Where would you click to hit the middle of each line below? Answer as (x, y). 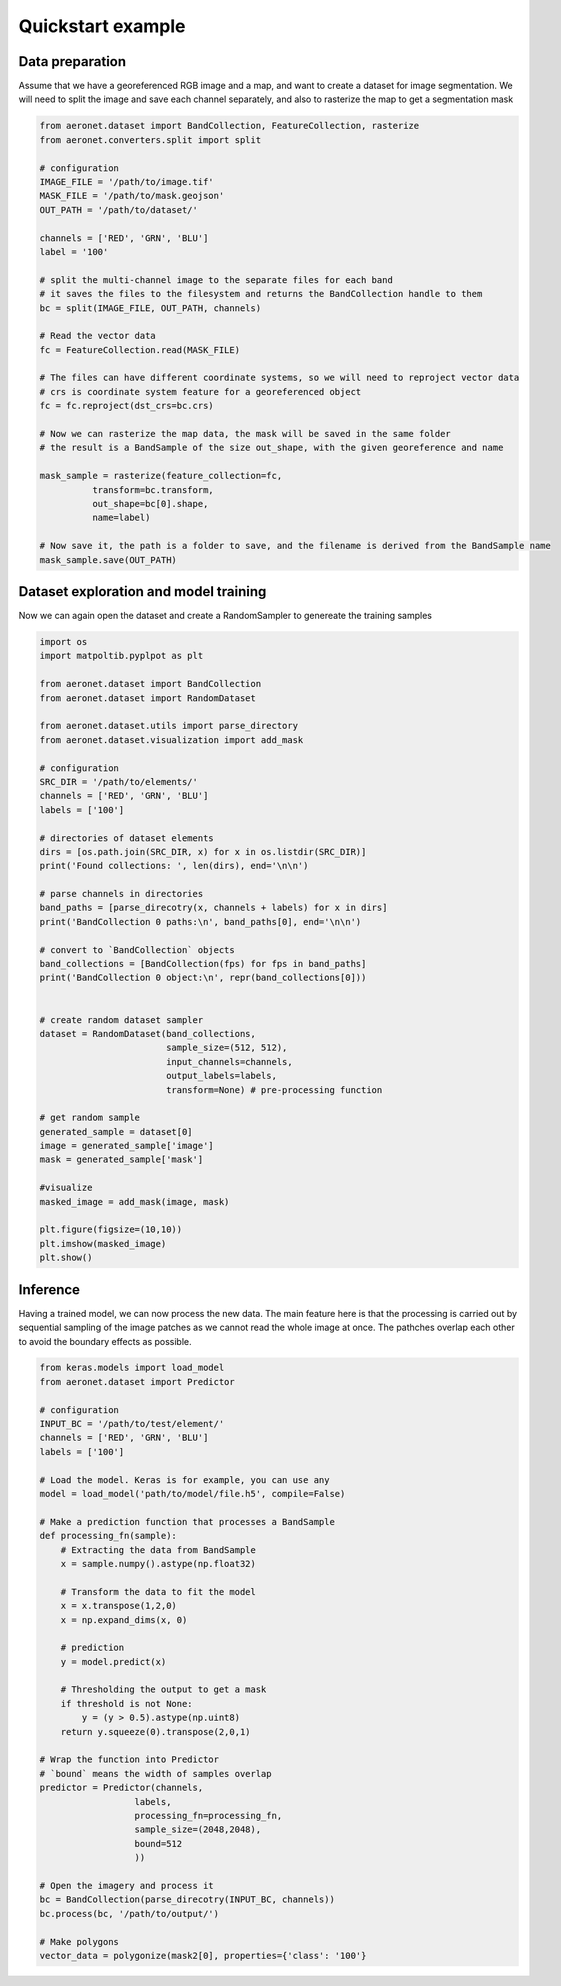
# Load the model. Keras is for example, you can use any (184, 1479)
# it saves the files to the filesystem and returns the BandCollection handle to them (261, 294)
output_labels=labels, (221, 1076)
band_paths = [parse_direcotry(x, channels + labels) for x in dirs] (213, 908)
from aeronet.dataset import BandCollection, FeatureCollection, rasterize (229, 126)
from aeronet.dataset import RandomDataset (148, 698)
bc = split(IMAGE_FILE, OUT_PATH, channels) (150, 308)
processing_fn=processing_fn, (208, 1815)
